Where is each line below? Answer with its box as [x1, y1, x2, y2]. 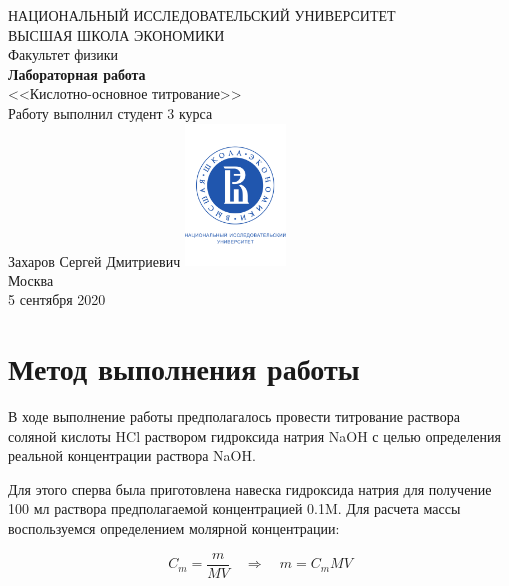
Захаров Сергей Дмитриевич [8, 250, 181, 271]
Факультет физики [8, 44, 119, 65]
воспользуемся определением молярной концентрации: [8, 518, 340, 538]
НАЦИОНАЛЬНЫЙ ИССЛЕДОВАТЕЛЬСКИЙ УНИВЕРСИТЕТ [8, 5, 396, 25]
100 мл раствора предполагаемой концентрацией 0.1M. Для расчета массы [8, 498, 461, 519]
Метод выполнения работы [8, 348, 360, 389]
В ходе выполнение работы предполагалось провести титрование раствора [8, 406, 460, 427]
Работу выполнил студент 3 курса [8, 102, 213, 123]
